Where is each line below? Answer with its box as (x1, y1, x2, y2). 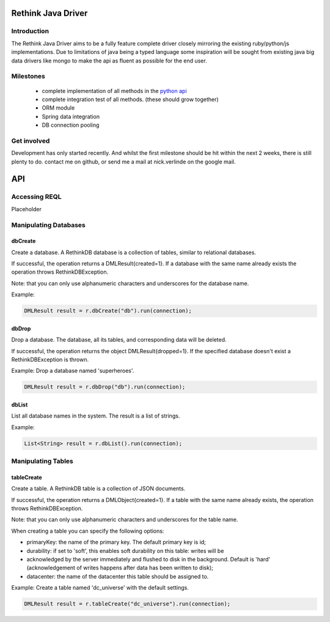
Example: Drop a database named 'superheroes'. (11, 367, 134, 375)
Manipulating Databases (11, 220, 86, 229)
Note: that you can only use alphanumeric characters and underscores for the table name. (11, 516, 238, 523)
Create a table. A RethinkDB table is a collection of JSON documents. (11, 485, 186, 492)
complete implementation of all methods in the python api (42, 87, 187, 94)
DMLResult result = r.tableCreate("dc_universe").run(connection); (24, 601, 231, 607)
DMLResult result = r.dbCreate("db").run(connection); (24, 307, 192, 315)
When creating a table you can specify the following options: (11, 527, 164, 534)
